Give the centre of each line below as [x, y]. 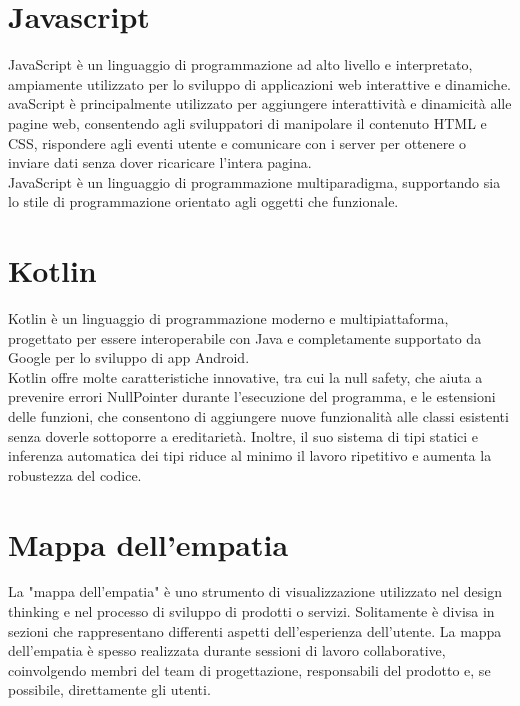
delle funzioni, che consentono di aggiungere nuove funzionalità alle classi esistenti [258, 415]
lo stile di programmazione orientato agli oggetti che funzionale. [203, 201]
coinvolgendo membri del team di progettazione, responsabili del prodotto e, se [249, 669]
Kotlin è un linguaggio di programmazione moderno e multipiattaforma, [228, 318]
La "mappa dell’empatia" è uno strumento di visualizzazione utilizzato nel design [255, 591]
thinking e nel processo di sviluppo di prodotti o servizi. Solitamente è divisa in [251, 611]
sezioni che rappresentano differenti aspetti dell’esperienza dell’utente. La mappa [255, 630]
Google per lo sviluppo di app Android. [129, 357]
